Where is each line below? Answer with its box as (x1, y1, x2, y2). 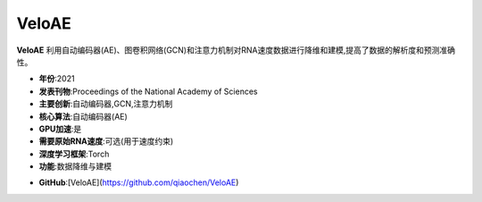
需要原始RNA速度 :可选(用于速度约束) (38, 136, 174, 147)
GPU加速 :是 (38, 123, 82, 134)
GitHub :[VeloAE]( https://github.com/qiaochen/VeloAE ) (38, 177, 239, 188)
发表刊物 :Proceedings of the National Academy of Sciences (38, 86, 258, 97)
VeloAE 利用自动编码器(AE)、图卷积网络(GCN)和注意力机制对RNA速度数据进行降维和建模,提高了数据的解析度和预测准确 (16, 45, 455, 55)
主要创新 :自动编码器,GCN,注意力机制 (38, 98, 173, 109)
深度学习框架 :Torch (38, 148, 110, 159)
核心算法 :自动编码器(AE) (38, 111, 129, 122)
